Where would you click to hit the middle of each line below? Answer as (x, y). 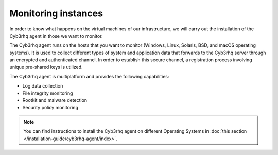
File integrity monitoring (48, 93)
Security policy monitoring (50, 108)
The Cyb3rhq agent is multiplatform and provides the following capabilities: (89, 76)
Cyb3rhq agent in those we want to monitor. (56, 36)
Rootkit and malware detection (55, 100)
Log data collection (43, 86)
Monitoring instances (56, 13)
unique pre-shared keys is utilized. (46, 67)
